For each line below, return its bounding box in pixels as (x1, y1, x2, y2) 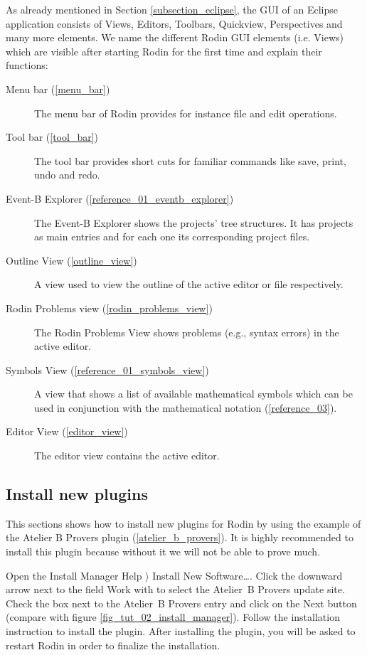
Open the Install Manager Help (6, 568, 142, 582)
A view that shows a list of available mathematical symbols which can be (34, 386, 353, 401)
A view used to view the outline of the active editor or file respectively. (34, 277, 344, 292)
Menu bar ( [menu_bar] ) (6, 81, 110, 96)
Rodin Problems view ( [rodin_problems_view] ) (6, 300, 213, 315)
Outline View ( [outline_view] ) (6, 252, 137, 267)
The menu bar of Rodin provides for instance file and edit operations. (34, 105, 337, 120)
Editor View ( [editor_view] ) (6, 424, 128, 439)
